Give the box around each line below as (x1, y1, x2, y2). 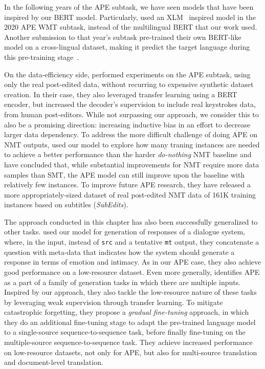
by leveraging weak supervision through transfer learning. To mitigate (4, 296, 223, 307)
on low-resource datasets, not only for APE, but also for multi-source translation (4, 346, 257, 357)
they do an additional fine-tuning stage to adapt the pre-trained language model (4, 316, 256, 327)
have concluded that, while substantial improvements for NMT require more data (4, 159, 259, 169)
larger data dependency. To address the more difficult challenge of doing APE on (4, 129, 257, 140)
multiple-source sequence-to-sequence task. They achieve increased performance (4, 337, 253, 348)
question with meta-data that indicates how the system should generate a (4, 246, 235, 257)
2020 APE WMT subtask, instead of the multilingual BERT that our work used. (4, 21, 257, 32)
